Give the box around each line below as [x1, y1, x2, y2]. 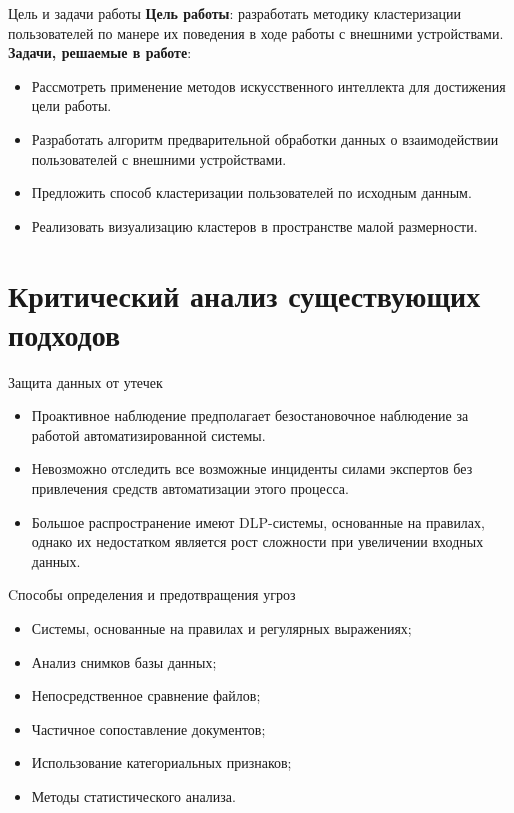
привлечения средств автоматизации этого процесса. [31, 478, 349, 499]
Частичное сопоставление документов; [31, 718, 266, 739]
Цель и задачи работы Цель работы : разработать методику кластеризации [8, 3, 462, 23]
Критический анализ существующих [8, 274, 481, 315]
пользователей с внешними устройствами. [31, 148, 287, 169]
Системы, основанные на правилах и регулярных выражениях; [31, 618, 412, 638]
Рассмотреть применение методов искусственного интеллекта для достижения [31, 75, 506, 96]
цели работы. [31, 95, 112, 116]
